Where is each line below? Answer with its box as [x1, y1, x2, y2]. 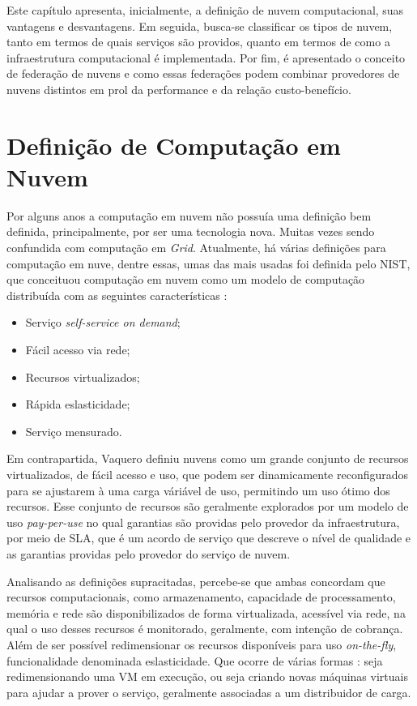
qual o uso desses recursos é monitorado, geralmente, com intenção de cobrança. [6, 620, 403, 637]
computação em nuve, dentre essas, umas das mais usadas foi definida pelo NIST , [6, 255, 411, 272]
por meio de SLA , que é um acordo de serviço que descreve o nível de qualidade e [6, 529, 411, 546]
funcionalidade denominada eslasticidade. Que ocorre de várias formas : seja [6, 652, 383, 669]
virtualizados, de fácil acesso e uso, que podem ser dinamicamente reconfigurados [6, 466, 409, 482]
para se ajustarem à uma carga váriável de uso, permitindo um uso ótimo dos [6, 481, 390, 498]
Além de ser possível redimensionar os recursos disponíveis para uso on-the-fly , [6, 635, 397, 653]
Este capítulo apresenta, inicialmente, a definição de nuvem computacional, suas [6, 2, 404, 18]
